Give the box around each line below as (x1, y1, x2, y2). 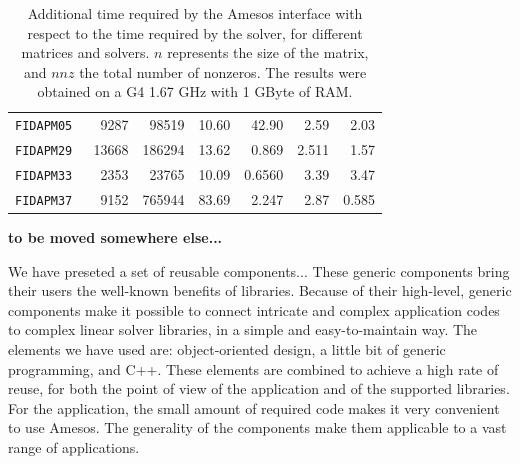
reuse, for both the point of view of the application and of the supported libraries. (8, 378, 510, 399)
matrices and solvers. (21, 42, 150, 63)
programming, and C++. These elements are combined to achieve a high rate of (8, 358, 499, 379)
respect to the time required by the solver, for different (27, 22, 363, 43)
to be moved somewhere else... (8, 227, 223, 248)
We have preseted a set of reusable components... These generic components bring (8, 260, 510, 281)
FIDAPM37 (15, 193, 73, 208)
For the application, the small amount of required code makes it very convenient (8, 397, 500, 418)
